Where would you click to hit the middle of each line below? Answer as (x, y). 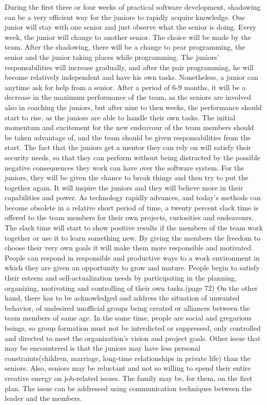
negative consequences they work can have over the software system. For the (125, 167)
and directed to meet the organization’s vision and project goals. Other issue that (133, 338)
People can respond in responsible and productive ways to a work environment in (132, 257)
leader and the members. (44, 398)
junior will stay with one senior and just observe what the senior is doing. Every (131, 27)
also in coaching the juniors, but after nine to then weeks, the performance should (133, 107)
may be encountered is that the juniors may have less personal (102, 348)
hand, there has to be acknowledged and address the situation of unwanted (122, 298)
